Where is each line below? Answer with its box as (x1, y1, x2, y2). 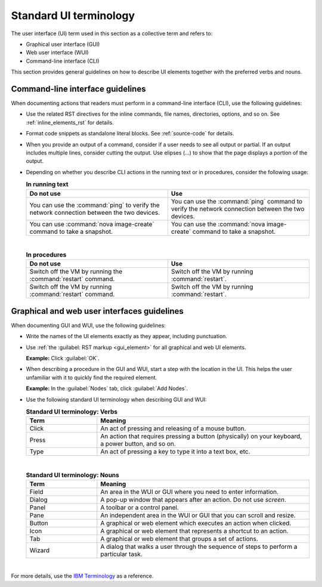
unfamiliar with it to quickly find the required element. (26, 373, 157, 381)
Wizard (29, 546, 50, 555)
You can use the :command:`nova (171, 220, 265, 228)
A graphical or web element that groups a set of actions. (100, 535, 259, 543)
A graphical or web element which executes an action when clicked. (100, 519, 292, 527)
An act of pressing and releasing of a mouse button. (100, 424, 247, 432)
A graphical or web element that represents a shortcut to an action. (100, 527, 289, 535)
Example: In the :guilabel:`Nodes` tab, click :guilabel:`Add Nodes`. (26, 385, 188, 392)
